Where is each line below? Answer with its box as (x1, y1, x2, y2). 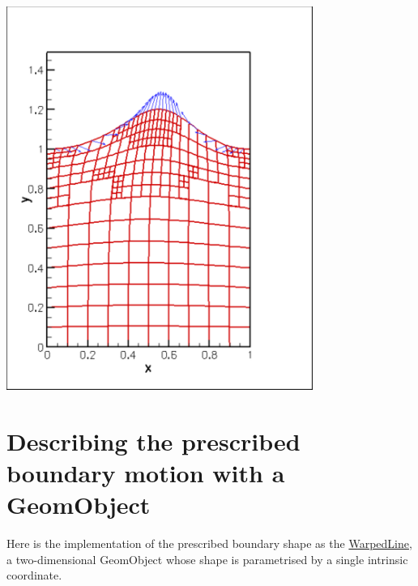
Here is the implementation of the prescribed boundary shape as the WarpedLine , (6, 535, 412, 552)
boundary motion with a (6, 456, 285, 490)
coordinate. (6, 567, 62, 584)
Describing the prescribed (6, 424, 301, 457)
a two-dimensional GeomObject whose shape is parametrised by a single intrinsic (6, 550, 408, 567)
